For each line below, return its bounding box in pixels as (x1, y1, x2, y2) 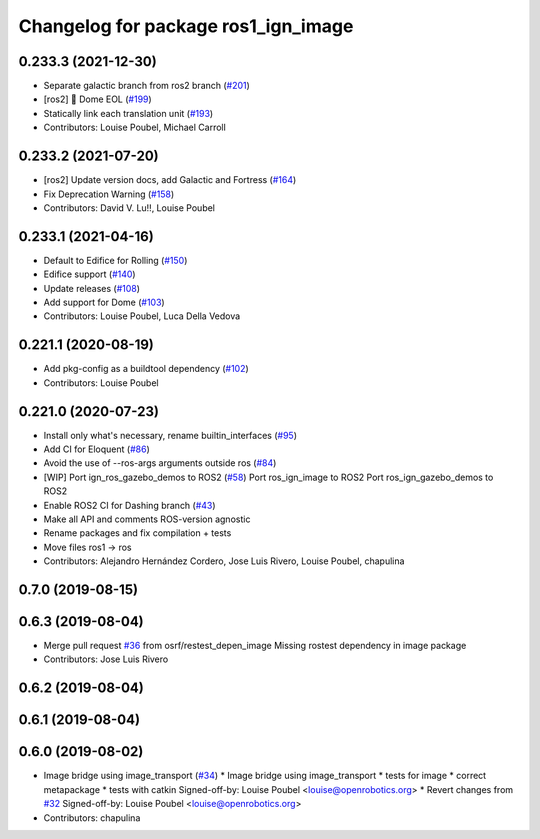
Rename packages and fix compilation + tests (43, 527, 232, 539)
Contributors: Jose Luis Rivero (43, 653, 169, 665)
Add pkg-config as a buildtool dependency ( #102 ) (43, 363, 249, 375)
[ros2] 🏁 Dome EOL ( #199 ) (43, 93, 152, 105)
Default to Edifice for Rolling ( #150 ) (43, 254, 188, 266)
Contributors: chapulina (43, 811, 141, 824)
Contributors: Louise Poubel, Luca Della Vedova (43, 310, 241, 322)
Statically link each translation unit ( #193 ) (43, 107, 214, 119)
